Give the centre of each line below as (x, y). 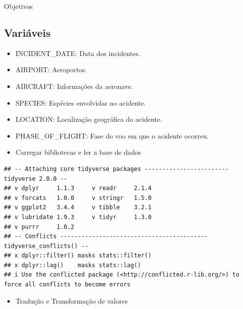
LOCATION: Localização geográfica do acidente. (89, 119)
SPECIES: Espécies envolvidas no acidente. (81, 102)
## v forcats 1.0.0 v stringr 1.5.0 (78, 198)
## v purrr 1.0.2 (39, 227)
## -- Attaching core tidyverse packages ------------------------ (117, 169)
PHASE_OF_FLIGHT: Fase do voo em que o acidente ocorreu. (112, 135)
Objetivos (18, 6)
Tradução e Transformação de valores (71, 300)
